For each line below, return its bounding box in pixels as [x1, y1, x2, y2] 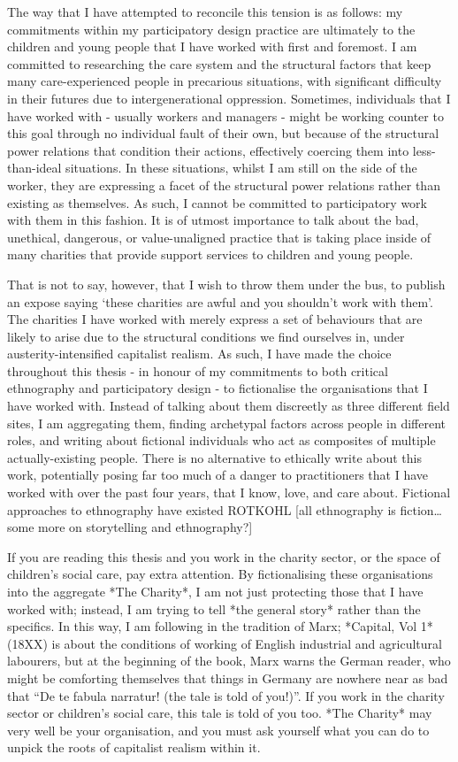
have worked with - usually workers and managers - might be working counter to [7, 106, 444, 125]
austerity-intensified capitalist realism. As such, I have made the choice [7, 344, 392, 363]
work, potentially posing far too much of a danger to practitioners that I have [7, 466, 428, 484]
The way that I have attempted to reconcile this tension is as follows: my [7, 3, 403, 20]
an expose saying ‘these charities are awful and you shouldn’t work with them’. [7, 292, 433, 311]
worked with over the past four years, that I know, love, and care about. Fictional [7, 483, 451, 502]
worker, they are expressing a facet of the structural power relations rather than [7, 175, 440, 194]
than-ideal [7, 158, 62, 177]
